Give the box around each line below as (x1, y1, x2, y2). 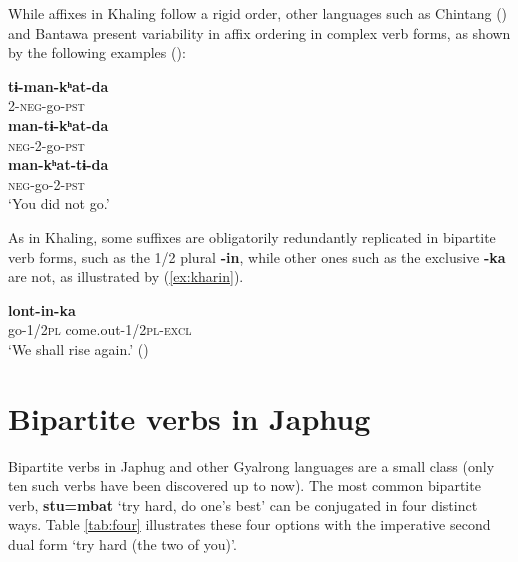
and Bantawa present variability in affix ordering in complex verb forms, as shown (8, 22, 511, 43)
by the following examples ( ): (8, 42, 186, 63)
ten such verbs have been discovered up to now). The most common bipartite (8, 475, 481, 496)
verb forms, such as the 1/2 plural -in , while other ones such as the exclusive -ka (8, 246, 506, 267)
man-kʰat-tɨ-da (8, 154, 109, 175)
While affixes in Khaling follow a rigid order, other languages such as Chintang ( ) (8, 3, 508, 23)
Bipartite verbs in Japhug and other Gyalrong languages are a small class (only (8, 455, 495, 476)
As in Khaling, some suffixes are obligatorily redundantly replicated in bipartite (8, 226, 496, 247)
